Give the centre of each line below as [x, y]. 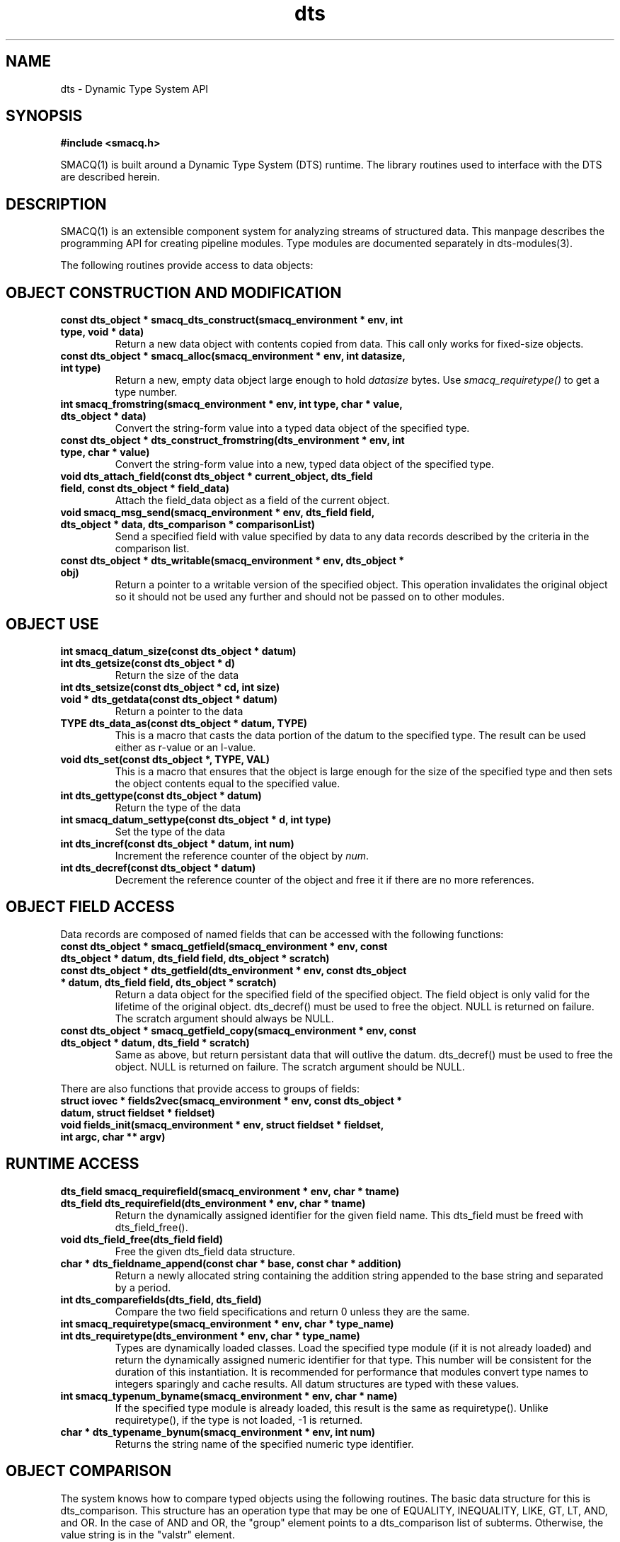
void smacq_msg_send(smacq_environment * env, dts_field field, [218, 513]
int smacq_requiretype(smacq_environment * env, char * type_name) [227, 1323]
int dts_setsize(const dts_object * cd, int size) [170, 687]
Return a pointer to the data [179, 711]
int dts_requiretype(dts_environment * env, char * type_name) [210, 1335]
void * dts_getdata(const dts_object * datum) [169, 699]
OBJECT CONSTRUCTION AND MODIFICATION [174, 292]
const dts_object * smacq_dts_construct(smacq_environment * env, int [232, 320]
